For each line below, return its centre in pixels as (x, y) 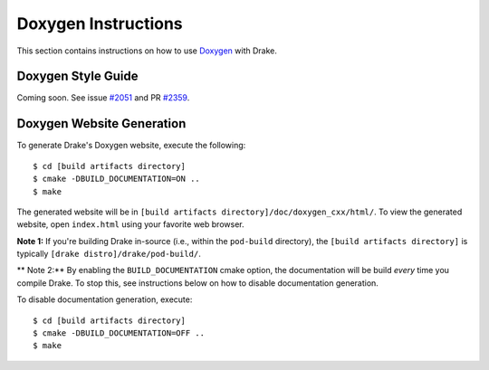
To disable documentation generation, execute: (105, 299)
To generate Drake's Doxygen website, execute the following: (131, 146)
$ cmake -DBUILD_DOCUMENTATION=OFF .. (119, 333)
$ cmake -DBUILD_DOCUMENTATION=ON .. (117, 179)
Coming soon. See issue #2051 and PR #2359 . (103, 98)
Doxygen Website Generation (101, 123)
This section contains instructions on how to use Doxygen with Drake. (147, 51)
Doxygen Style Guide (77, 76)
